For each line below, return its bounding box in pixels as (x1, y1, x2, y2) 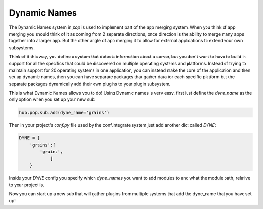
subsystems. (9, 44, 35, 51)
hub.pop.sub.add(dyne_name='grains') (19, 110, 110, 115)
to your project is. (9, 182, 45, 188)
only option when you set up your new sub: (9, 96, 96, 102)
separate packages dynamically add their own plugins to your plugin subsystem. (9, 81, 170, 87)
